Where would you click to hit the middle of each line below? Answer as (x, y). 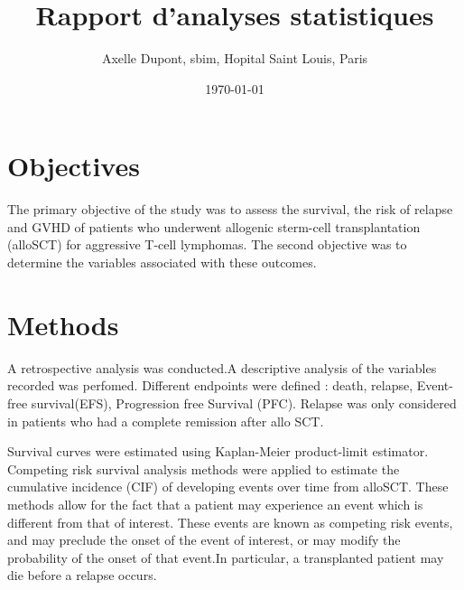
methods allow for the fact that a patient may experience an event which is (215, 504)
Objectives (74, 166)
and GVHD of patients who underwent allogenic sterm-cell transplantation (214, 226)
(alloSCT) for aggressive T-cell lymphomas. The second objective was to (207, 244)
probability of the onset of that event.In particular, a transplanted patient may (226, 557)
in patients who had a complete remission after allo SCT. (166, 421)
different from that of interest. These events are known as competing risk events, (230, 522)
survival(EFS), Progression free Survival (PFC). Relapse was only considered (244, 403)
